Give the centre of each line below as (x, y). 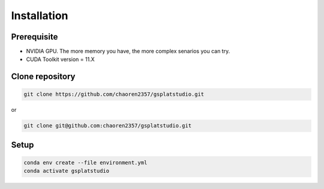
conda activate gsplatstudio (67, 171)
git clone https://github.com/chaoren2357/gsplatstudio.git (114, 94)
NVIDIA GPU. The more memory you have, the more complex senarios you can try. (128, 51)
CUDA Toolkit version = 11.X (61, 59)
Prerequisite (34, 37)
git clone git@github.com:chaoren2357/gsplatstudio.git (108, 126)
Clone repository (43, 77)
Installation (40, 16)
